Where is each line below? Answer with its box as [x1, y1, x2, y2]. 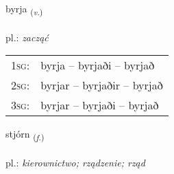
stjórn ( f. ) [5, 127, 45, 143]
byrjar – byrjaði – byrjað [40, 97, 159, 113]
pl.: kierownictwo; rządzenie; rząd [5, 155, 145, 170]
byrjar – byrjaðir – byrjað [40, 77, 163, 94]
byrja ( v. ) [5, 1, 43, 17]
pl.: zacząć [5, 30, 49, 44]
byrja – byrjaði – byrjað [40, 57, 155, 74]
